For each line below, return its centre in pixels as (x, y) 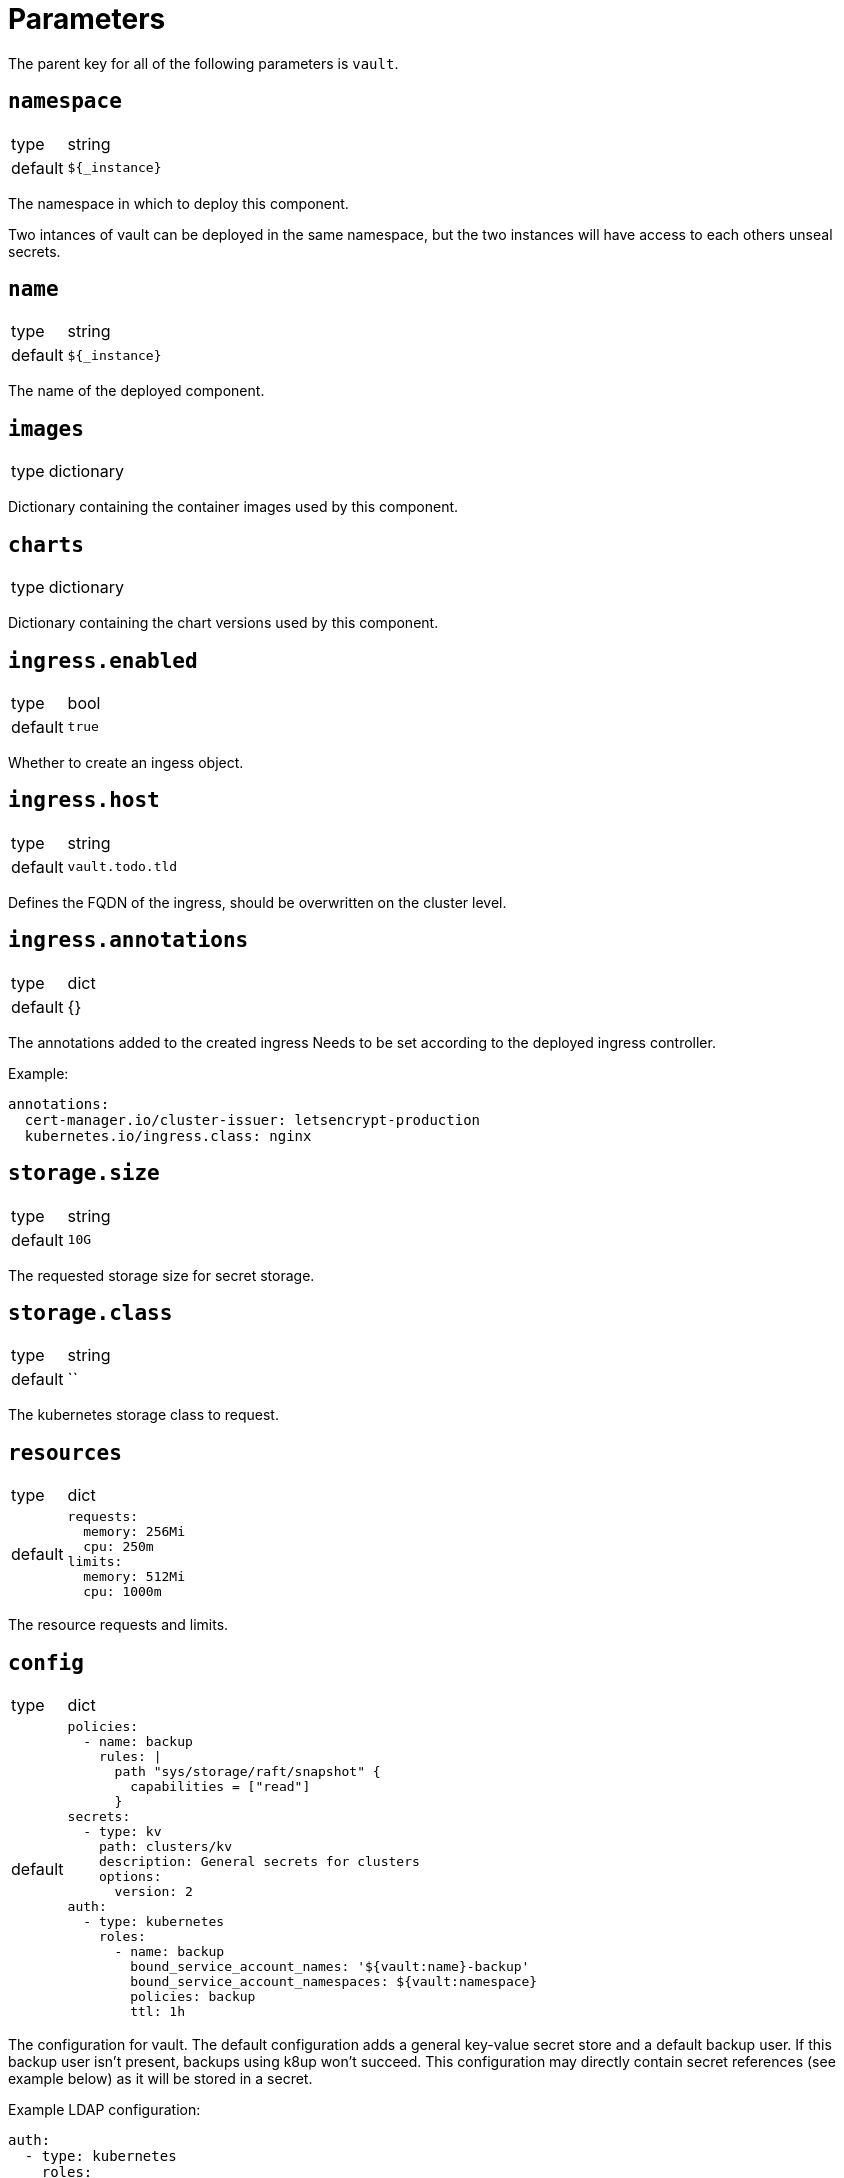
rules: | (130, 1757)
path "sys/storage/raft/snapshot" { (247, 1772)
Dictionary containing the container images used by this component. (233, 507)
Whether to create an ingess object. (126, 762)
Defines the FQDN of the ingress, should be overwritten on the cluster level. (257, 902)
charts (46, 544)
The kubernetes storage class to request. (143, 1415)
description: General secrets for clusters (259, 1862)
